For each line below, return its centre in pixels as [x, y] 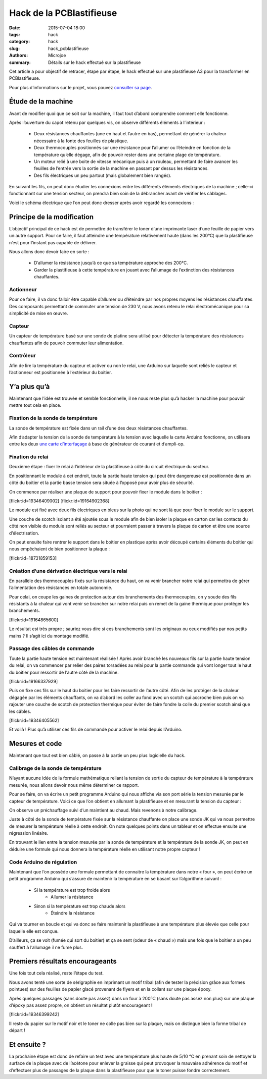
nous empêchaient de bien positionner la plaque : [59, 549]
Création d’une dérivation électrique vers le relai [68, 571]
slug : [14, 48]
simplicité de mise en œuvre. [39, 313]
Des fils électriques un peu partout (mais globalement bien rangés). [103, 175]
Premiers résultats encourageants [63, 961]
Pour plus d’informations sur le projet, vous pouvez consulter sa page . [81, 87]
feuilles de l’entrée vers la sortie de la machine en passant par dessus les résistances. [121, 168]
